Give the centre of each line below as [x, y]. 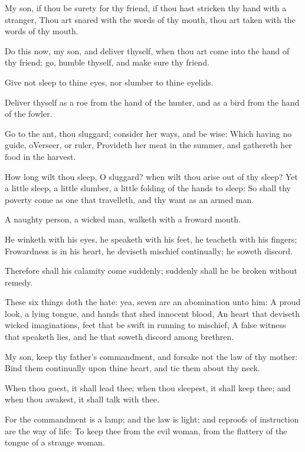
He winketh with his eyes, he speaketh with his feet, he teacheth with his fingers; [151, 239]
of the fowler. [29, 114]
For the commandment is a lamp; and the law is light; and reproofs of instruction [152, 419]
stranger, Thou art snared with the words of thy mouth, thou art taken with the [150, 19]
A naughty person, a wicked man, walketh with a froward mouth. [123, 219]
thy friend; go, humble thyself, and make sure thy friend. [107, 62]
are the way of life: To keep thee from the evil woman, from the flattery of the [146, 430]
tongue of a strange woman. [55, 442]
